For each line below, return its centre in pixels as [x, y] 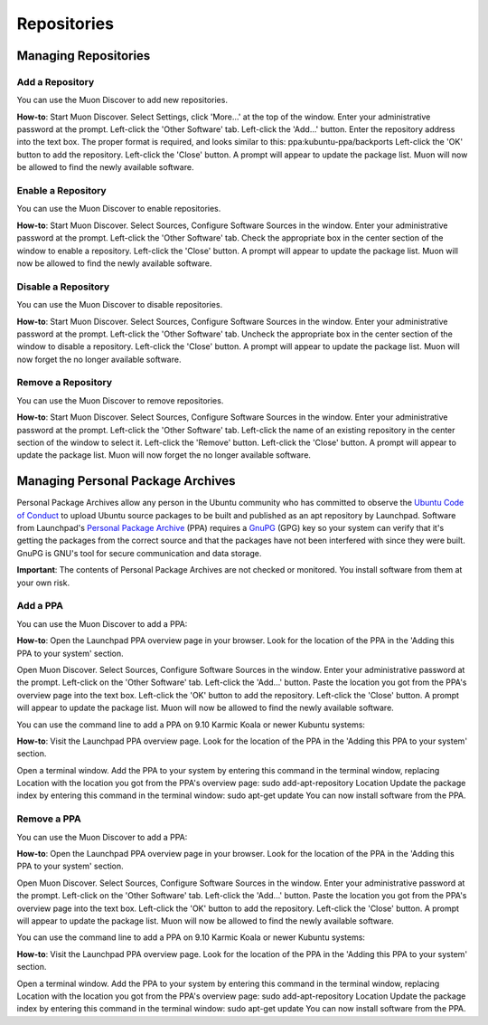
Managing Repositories [84, 56]
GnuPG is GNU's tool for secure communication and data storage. [139, 553]
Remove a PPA [49, 819]
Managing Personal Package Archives [126, 481]
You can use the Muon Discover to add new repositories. [122, 100]
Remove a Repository [65, 383]
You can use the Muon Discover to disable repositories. [120, 305]
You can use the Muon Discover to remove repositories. [120, 400]
